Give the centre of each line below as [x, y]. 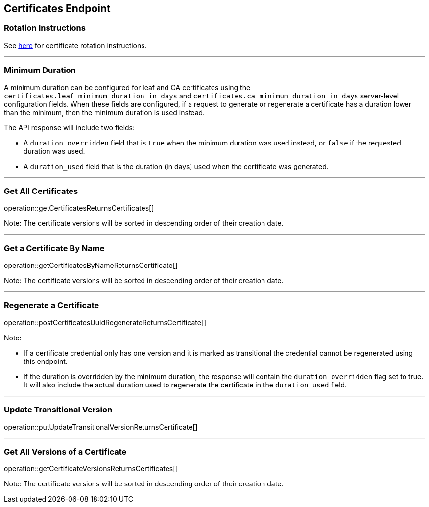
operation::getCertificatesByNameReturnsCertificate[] [91, 266]
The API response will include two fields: [70, 127]
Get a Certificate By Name [54, 248]
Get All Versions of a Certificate [65, 451]
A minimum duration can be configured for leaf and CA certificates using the [127, 87]
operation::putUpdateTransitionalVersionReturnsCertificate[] [101, 427]
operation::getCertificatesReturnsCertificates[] [79, 208]
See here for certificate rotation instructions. [75, 45]
